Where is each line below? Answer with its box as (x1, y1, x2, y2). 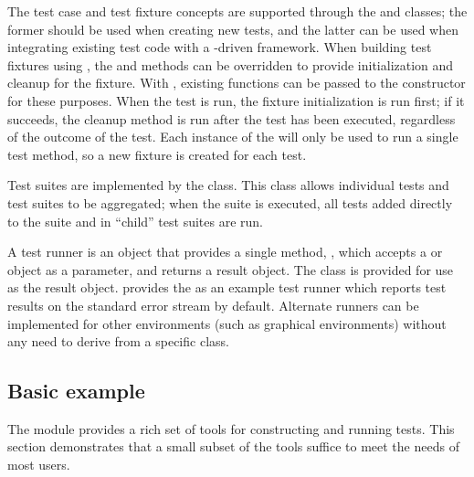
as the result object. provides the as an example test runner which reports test (7, 278, 447, 297)
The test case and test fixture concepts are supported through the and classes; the (7, 2, 468, 20)
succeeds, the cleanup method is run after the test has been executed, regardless (7, 109, 456, 128)
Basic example (7, 376, 145, 405)
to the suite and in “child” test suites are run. (7, 211, 263, 230)
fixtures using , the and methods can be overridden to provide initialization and (7, 55, 454, 74)
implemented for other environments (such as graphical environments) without (7, 313, 447, 333)
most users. (7, 455, 70, 474)
